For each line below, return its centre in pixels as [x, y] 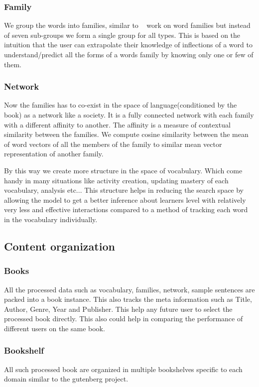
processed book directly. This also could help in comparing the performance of [124, 319]
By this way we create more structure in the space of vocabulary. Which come [123, 170]
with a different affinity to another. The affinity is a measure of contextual [117, 124]
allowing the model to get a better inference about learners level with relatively [125, 199]
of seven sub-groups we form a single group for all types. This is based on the [122, 35]
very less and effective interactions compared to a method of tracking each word [126, 209]
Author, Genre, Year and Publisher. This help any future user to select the [118, 309]
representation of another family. [54, 154]
